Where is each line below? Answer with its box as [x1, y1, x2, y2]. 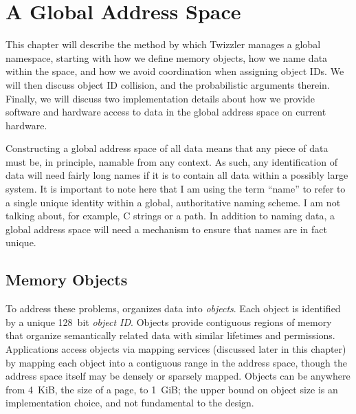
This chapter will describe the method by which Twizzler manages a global [5, 37, 321, 52]
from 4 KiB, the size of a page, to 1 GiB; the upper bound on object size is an [5, 382, 338, 396]
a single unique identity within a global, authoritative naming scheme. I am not [5, 195, 341, 209]
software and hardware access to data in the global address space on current [5, 105, 326, 119]
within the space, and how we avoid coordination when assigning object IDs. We [5, 64, 344, 78]
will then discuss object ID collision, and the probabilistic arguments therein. [5, 77, 330, 91]
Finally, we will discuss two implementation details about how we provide [5, 91, 315, 105]
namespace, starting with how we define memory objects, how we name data [5, 50, 328, 65]
